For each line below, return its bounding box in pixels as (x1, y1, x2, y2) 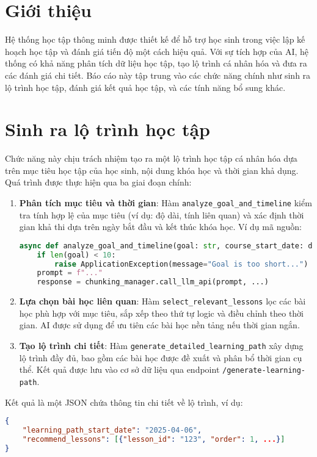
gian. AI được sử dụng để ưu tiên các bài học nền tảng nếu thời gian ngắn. (19, 318, 300, 331)
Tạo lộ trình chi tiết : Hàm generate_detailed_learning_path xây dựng (19, 339, 304, 352)
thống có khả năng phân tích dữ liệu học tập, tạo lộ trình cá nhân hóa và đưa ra (5, 57, 307, 70)
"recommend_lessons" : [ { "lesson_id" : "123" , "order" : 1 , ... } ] (22, 434, 285, 444)
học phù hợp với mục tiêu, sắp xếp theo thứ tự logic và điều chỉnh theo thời (19, 306, 304, 319)
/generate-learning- (222, 366, 306, 375)
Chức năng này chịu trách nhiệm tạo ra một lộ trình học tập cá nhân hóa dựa (5, 152, 297, 165)
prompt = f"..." (37, 268, 103, 278)
